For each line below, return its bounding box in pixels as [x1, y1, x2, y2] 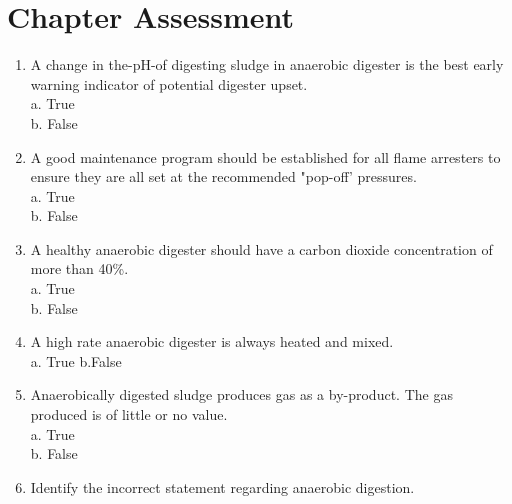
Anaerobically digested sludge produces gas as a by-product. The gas [30, 384, 453, 405]
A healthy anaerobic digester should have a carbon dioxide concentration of [30, 238, 493, 259]
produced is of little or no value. [30, 404, 228, 425]
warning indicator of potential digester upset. [30, 73, 308, 94]
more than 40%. [30, 258, 129, 279]
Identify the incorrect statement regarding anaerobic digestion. [30, 476, 415, 497]
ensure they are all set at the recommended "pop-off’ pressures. [30, 166, 417, 187]
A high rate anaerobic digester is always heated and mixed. [30, 331, 394, 352]
